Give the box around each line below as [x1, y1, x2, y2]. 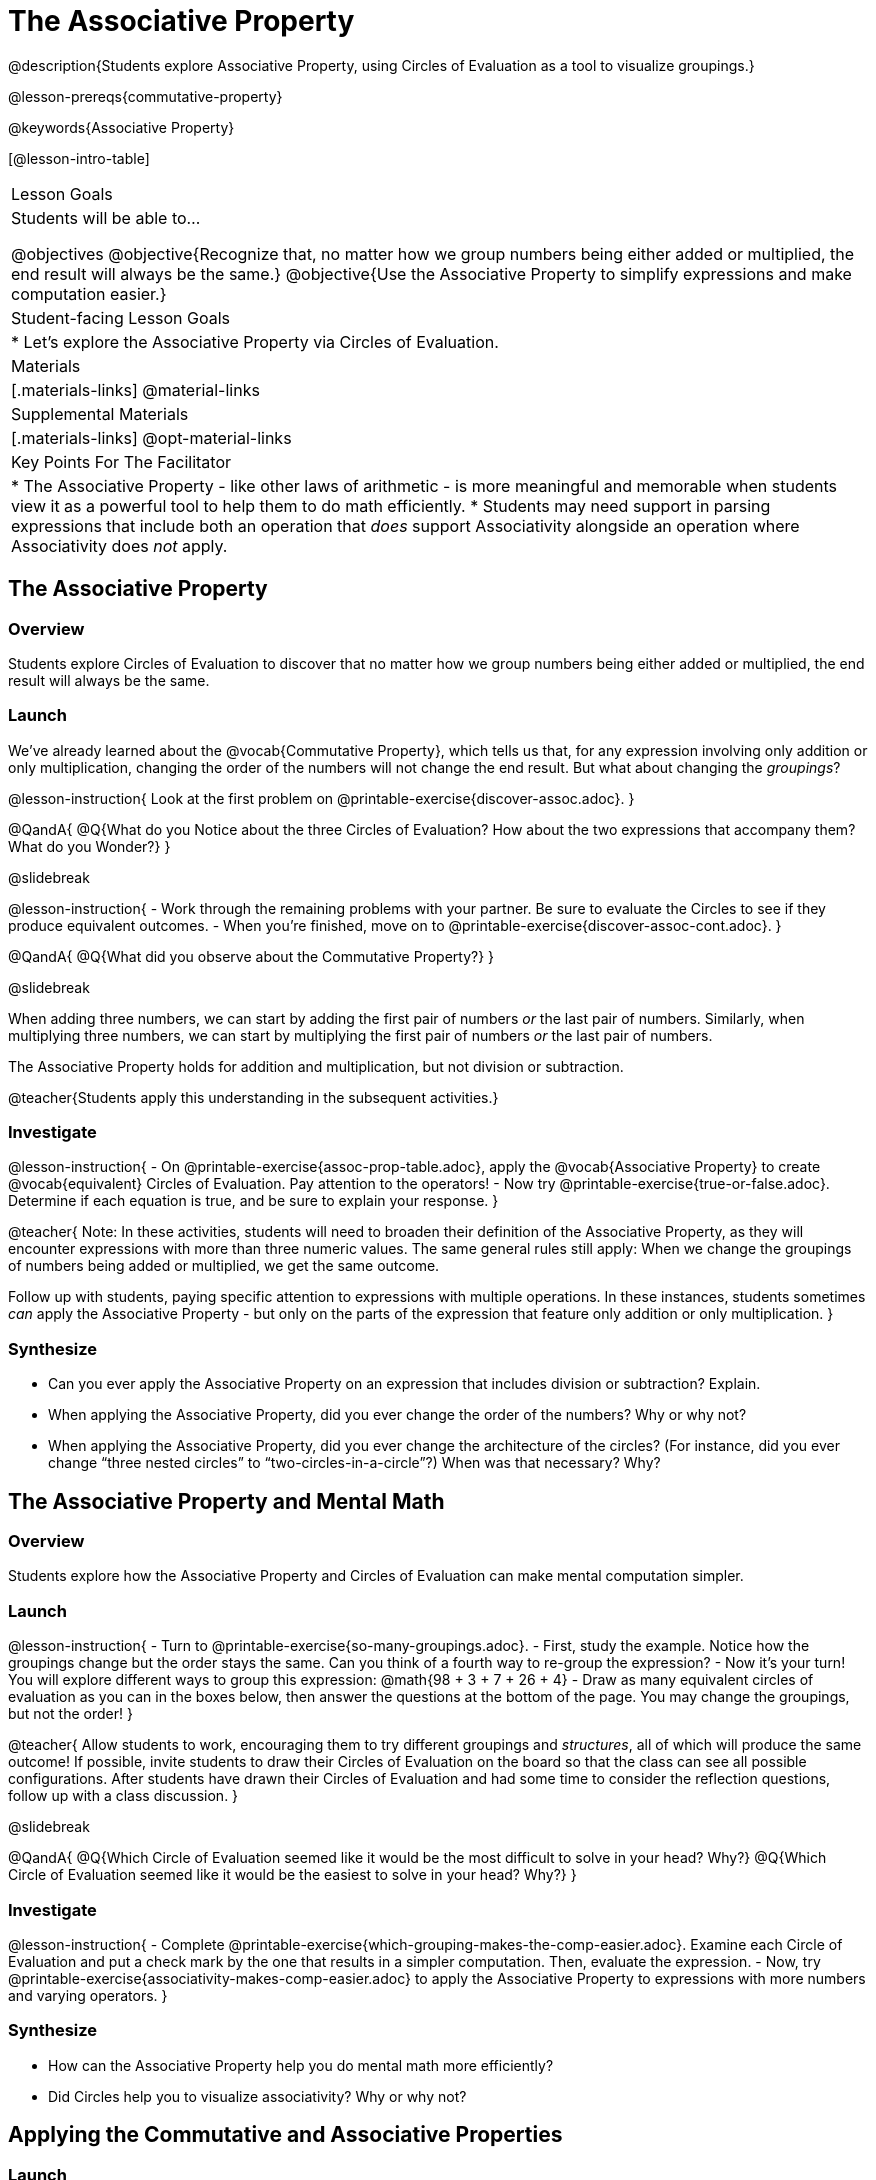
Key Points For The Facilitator [11, 451, 232, 472]
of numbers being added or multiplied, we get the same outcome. [8, 1257, 440, 1275]
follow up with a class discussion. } [8, 1787, 239, 1805]
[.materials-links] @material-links [11, 379, 260, 400]
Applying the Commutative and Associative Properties [8, 2122, 563, 2148]
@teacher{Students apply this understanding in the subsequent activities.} [8, 1088, 499, 1106]
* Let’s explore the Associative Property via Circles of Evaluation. [11, 331, 499, 352]
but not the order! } [8, 1705, 133, 1723]
